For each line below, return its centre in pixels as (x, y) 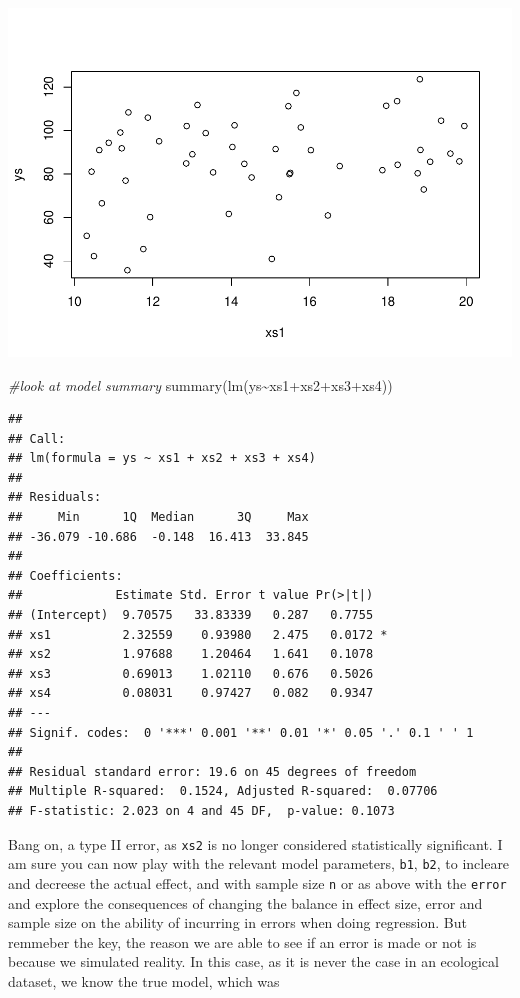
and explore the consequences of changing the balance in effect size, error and (245, 902)
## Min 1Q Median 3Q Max (158, 517)
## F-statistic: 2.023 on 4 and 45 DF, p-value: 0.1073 (201, 810)
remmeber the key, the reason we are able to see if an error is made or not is (242, 941)
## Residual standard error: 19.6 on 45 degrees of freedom (212, 771)
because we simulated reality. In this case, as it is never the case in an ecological (253, 961)
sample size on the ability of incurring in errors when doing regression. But (237, 922)
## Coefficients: (65, 575)
